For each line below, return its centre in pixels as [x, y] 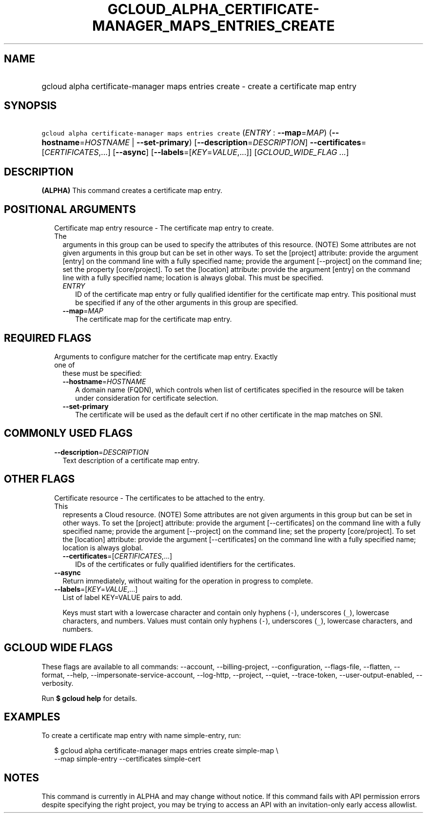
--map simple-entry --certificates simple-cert [127, 759]
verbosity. [58, 683]
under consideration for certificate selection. [147, 398]
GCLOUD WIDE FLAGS [58, 648]
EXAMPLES [32, 717]
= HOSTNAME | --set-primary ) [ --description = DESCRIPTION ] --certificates [220, 143]
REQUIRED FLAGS [48, 338]
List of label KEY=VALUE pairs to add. [123, 597]
